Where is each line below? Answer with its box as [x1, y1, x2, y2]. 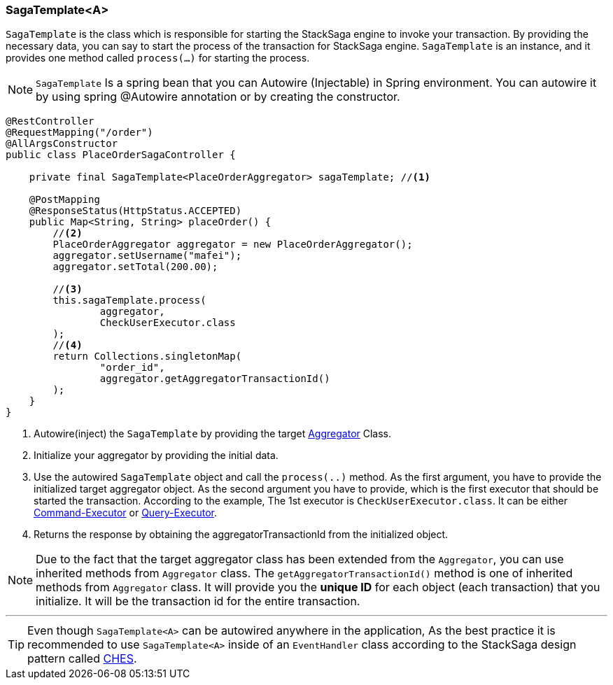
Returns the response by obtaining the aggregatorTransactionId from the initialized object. [34, 528, 449, 541]
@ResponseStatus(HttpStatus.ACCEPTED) [29, 205, 242, 217]
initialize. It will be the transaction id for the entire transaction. [36, 594, 360, 609]
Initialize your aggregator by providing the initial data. [34, 449, 279, 462]
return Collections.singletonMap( [52, 351, 242, 362]
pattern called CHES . [27, 651, 137, 666]
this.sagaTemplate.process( [52, 295, 206, 306]
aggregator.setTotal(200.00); [52, 261, 218, 273]
